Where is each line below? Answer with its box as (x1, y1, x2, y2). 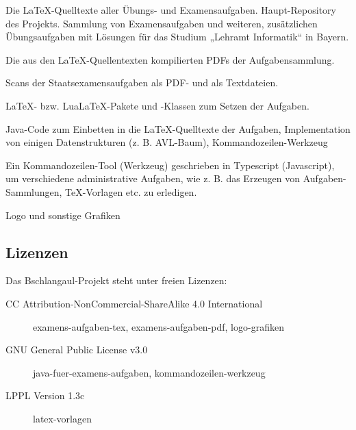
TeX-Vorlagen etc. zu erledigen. (65, 184, 197, 199)
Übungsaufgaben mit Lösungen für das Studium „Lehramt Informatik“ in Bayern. (5, 29, 349, 44)
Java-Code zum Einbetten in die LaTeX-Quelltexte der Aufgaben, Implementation (5, 121, 351, 136)
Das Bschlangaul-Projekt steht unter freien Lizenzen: (5, 273, 227, 288)
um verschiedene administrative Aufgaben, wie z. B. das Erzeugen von (5, 171, 301, 186)
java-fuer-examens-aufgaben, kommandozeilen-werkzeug (33, 365, 266, 379)
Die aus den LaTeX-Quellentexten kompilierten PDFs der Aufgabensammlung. (5, 52, 335, 66)
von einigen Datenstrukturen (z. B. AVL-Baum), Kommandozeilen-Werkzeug (5, 135, 328, 149)
